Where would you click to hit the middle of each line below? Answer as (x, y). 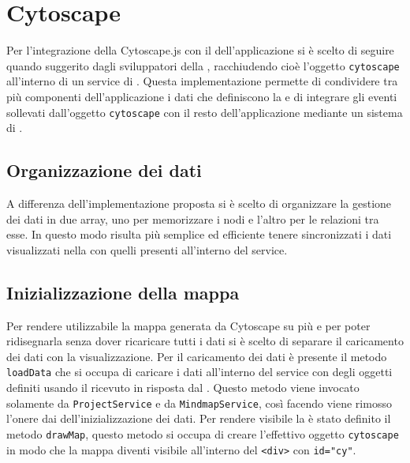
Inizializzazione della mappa (123, 292)
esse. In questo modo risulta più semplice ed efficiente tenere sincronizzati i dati (199, 234)
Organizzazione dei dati (104, 170)
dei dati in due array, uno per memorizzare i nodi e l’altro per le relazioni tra (193, 218)
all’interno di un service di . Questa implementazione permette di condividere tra (202, 81)
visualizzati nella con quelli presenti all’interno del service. (147, 249)
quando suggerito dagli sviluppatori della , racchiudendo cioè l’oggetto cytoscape (203, 65)
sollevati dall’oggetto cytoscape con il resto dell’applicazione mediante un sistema (205, 112)
